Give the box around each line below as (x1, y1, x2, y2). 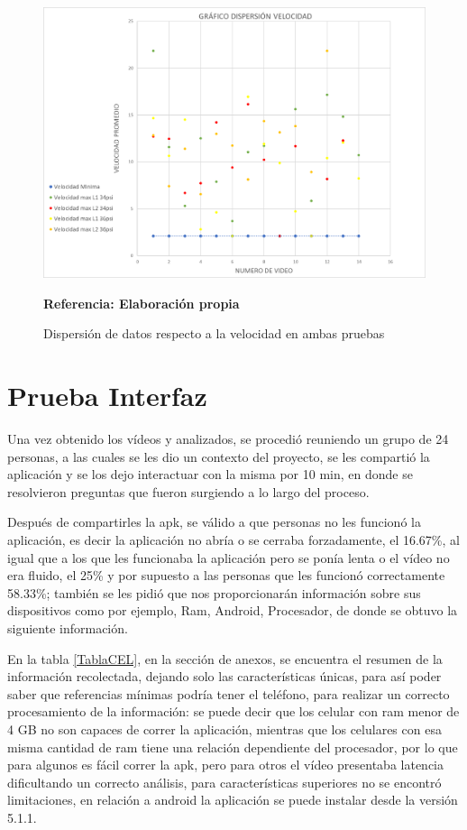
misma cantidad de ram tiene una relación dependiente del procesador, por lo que (7, 737, 458, 756)
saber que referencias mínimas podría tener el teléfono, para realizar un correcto (7, 684, 450, 703)
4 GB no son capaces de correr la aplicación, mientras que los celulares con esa (7, 720, 442, 738)
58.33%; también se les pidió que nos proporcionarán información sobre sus (7, 583, 421, 602)
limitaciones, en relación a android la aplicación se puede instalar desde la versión (7, 790, 458, 809)
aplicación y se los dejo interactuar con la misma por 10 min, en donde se (7, 465, 413, 484)
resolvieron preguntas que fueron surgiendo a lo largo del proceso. (7, 482, 370, 501)
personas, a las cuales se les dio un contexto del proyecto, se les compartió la (7, 447, 430, 466)
